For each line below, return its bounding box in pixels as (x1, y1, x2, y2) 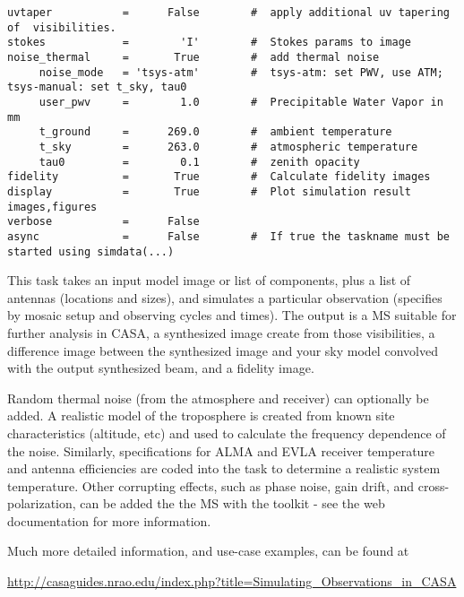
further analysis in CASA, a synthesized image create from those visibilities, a (7, 323, 435, 342)
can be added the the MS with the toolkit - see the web (80, 494, 385, 513)
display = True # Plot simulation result (7, 185, 412, 198)
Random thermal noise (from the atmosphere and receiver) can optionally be (7, 388, 429, 407)
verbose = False (7, 215, 200, 229)
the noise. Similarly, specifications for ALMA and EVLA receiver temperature (7, 441, 435, 460)
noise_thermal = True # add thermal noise (7, 50, 380, 64)
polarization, (7, 494, 76, 513)
